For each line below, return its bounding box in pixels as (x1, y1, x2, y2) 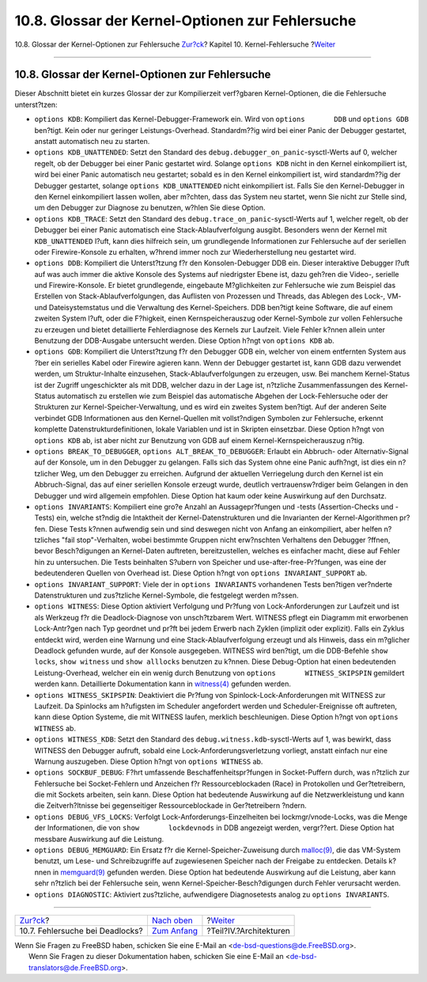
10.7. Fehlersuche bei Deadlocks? (19, 925, 143, 936)
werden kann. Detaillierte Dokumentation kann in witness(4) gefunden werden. (34, 679, 292, 688)
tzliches (34, 535, 60, 545)
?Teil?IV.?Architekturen (206, 925, 290, 936)
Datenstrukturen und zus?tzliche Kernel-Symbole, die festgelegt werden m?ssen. (34, 590, 300, 601)
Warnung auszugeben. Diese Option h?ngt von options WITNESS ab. (34, 756, 263, 766)
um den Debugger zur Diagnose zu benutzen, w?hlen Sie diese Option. (34, 203, 266, 213)
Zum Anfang (151, 925, 198, 936)
